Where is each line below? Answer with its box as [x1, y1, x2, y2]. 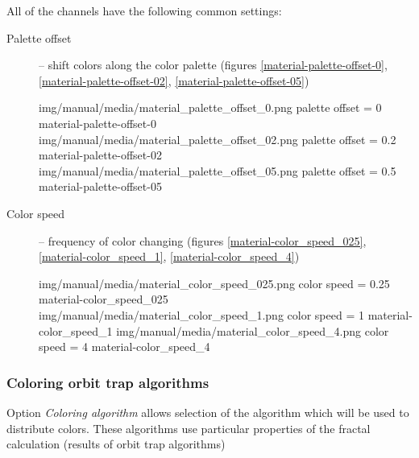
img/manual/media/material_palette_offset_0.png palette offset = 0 [39, 99, 382, 116]
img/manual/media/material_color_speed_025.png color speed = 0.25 [39, 274, 390, 291]
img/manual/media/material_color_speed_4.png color [116, 322, 389, 339]
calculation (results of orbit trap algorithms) [6, 435, 226, 452]
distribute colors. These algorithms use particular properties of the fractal [6, 419, 371, 436]
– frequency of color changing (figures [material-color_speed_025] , [39, 232, 367, 249]
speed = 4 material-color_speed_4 [39, 338, 210, 355]
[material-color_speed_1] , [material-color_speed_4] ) [39, 248, 300, 265]
